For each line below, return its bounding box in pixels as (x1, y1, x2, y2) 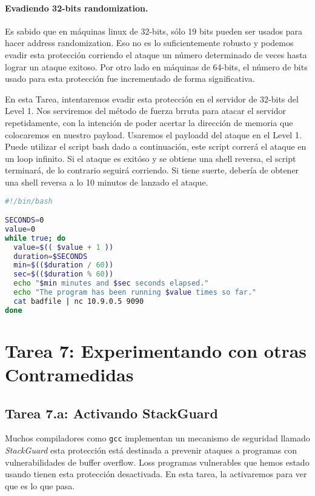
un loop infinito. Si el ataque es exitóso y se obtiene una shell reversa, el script (5, 152, 296, 164)
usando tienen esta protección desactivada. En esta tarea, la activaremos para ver (5, 468, 307, 480)
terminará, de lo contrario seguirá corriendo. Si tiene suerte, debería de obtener (5, 164, 299, 176)
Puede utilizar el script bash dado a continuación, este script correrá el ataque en (5, 140, 307, 153)
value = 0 (5, 224, 36, 233)
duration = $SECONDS (13, 252, 88, 261)
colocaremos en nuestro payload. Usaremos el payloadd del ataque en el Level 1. (5, 128, 302, 141)
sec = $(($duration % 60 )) (13, 270, 114, 279)
